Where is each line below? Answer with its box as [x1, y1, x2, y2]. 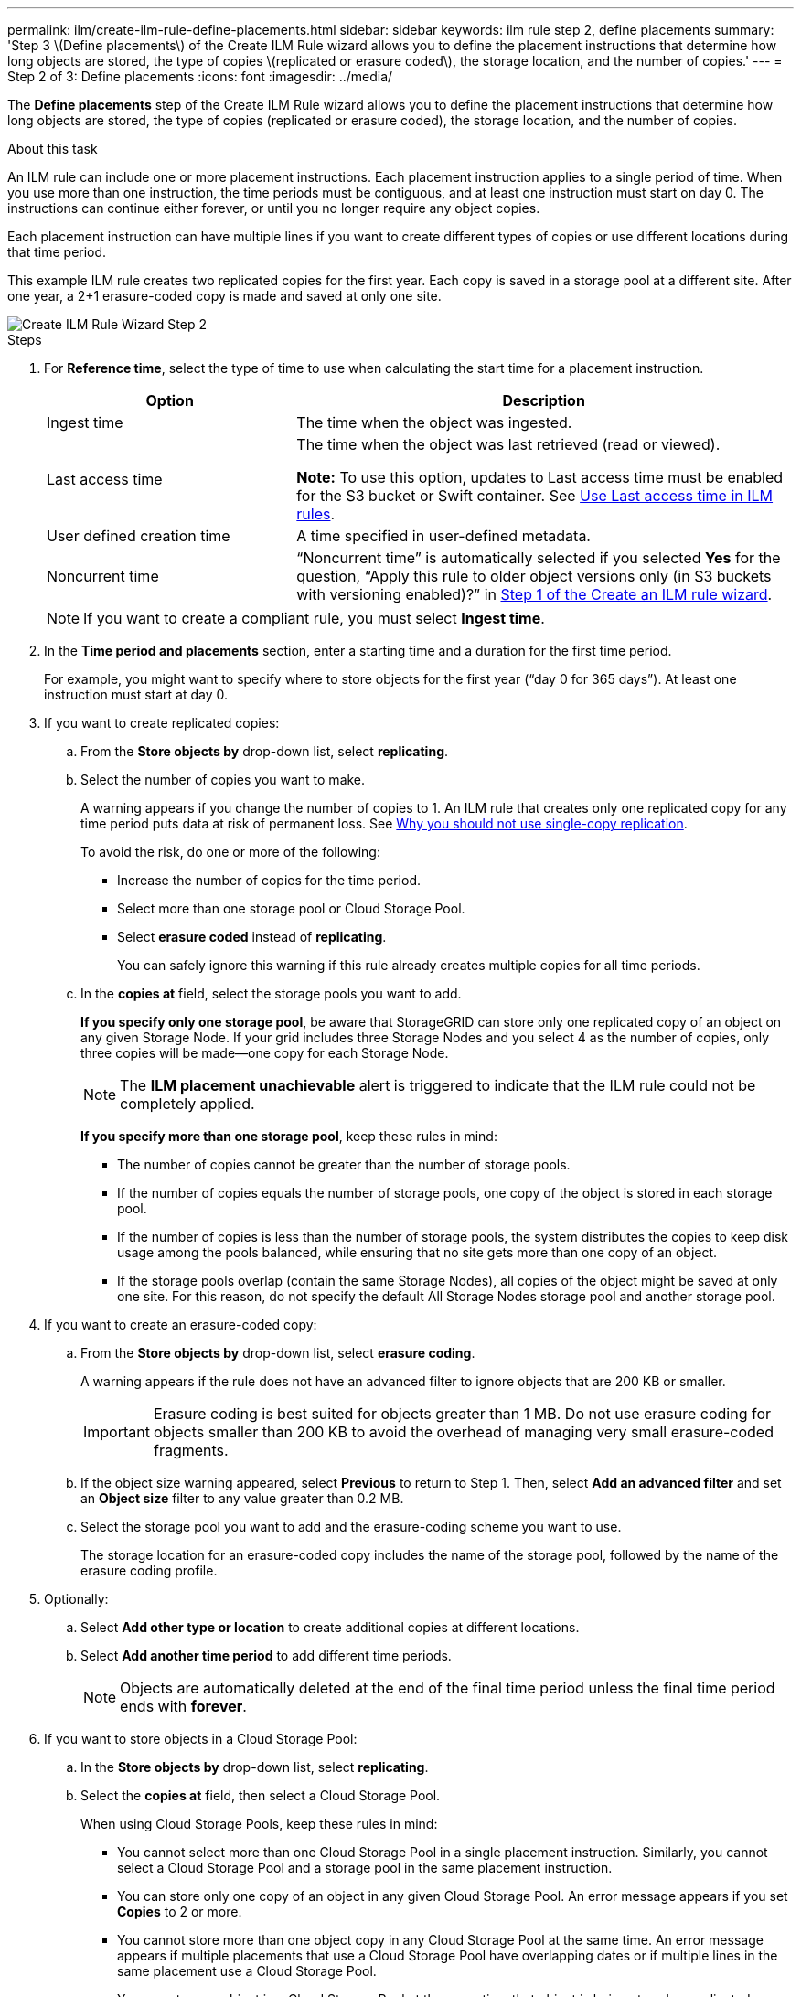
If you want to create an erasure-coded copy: [44, 1317, 317, 1332]
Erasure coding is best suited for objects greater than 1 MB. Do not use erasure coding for [153, 1404, 772, 1423]
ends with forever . [120, 1697, 247, 1715]
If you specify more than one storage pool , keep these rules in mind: [80, 1128, 497, 1144]
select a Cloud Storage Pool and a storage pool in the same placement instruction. [117, 1860, 613, 1875]
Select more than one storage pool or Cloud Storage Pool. [117, 901, 465, 916]
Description [502, 391, 585, 410]
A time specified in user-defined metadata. [296, 527, 591, 545]
